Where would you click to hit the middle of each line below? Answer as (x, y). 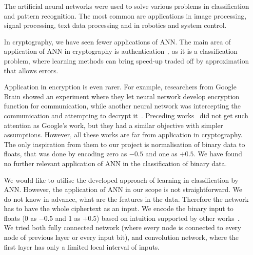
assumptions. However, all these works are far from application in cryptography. (123, 135)
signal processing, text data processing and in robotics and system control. (115, 25)
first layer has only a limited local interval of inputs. (82, 246)
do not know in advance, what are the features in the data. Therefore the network (126, 199)
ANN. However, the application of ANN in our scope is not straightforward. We (123, 189)
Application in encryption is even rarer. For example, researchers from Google (120, 87)
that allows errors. (31, 70)
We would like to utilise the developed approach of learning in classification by (121, 180)
